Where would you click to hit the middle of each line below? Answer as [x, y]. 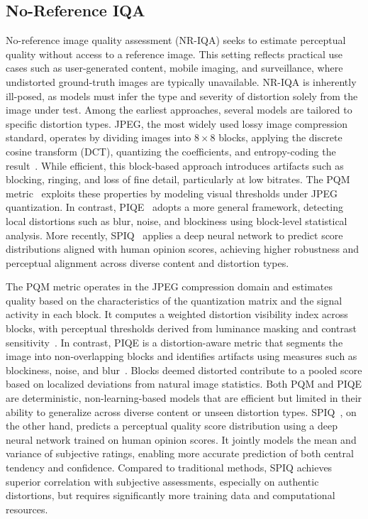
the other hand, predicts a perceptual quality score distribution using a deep [172, 426]
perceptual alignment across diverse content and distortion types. [147, 262]
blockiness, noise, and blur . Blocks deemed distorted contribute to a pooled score [184, 370]
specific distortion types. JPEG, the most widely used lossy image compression [177, 123]
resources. [27, 509]
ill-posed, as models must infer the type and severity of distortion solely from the [182, 95]
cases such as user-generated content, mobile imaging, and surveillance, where [174, 68]
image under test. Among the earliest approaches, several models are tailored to [179, 110]
